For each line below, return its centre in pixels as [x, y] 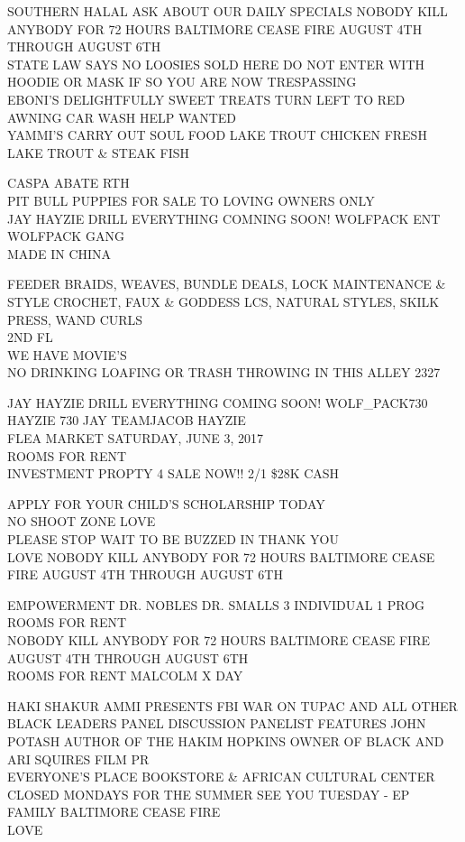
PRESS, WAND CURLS [75, 319]
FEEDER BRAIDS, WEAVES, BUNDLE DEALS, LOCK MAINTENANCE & [227, 284]
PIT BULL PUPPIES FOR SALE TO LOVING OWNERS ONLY [191, 200]
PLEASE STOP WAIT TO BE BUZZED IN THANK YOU [173, 539]
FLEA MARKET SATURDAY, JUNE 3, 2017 [136, 438]
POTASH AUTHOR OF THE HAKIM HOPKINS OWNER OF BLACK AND [226, 740]
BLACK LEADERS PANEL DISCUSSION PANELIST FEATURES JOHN [217, 723]
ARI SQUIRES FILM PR [78, 759]
